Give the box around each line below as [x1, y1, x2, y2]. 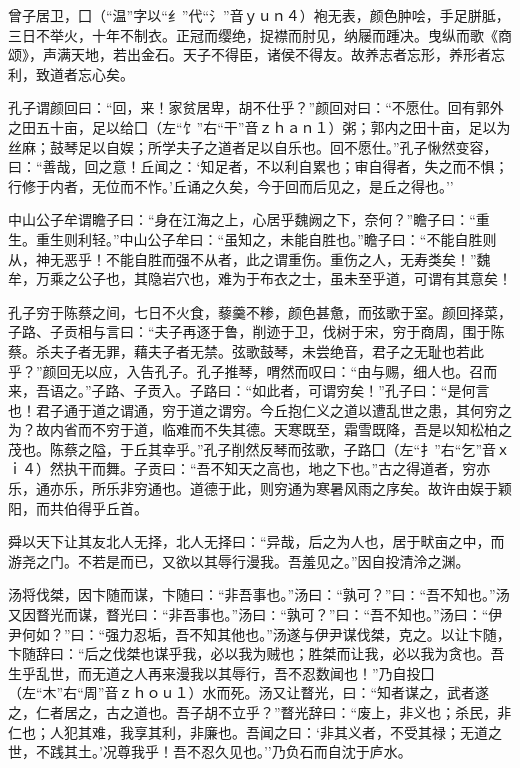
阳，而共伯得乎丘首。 [8, 497, 148, 518]
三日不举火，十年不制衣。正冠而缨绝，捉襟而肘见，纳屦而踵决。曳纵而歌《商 [8, 24, 512, 45]
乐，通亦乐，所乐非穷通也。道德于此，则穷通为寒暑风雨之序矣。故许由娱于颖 [8, 478, 512, 499]
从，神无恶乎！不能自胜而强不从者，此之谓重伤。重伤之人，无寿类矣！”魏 [8, 248, 491, 269]
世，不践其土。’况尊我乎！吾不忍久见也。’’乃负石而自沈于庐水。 [8, 741, 412, 762]
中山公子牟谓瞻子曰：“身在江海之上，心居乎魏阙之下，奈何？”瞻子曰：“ [8, 209, 476, 230]
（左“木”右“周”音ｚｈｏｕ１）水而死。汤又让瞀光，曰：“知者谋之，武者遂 [8, 682, 490, 703]
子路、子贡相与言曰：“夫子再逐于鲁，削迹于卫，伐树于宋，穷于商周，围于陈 [8, 321, 505, 342]
